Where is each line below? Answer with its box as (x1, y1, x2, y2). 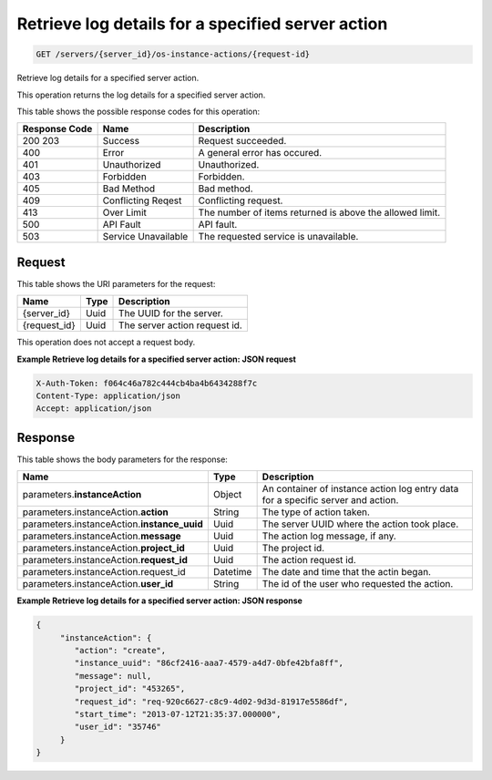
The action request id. (261, 554, 357, 567)
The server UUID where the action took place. (261, 518, 459, 530)
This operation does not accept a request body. (16, 337, 196, 348)
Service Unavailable (102, 231, 189, 243)
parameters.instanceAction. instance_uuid (22, 518, 204, 530)
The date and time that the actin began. (261, 566, 432, 579)
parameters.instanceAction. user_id (22, 578, 174, 590)
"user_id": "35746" (74, 722, 161, 733)
